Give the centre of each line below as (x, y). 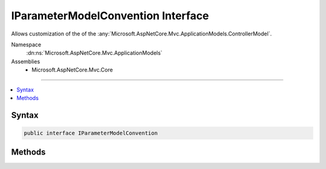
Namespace (26, 45)
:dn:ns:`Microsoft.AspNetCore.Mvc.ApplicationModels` (94, 53)
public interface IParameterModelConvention (91, 133)
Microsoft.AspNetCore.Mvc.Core (72, 70)
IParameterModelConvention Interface (110, 16)
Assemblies (26, 61)
